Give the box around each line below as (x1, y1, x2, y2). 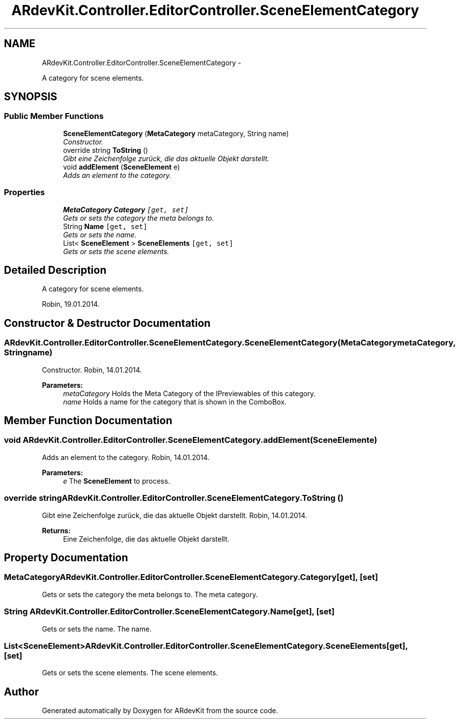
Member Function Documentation (4, 414, 172, 427)
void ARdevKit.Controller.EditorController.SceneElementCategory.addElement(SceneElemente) (4, 435, 377, 445)
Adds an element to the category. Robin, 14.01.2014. (42, 453, 210, 462)
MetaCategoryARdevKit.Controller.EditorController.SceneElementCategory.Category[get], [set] (4, 572, 378, 582)
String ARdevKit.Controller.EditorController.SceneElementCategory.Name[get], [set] (4, 607, 335, 617)
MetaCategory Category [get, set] (63, 205, 189, 214)
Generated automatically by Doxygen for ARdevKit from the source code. (42, 706, 278, 715)
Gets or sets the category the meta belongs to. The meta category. (42, 590, 258, 599)
